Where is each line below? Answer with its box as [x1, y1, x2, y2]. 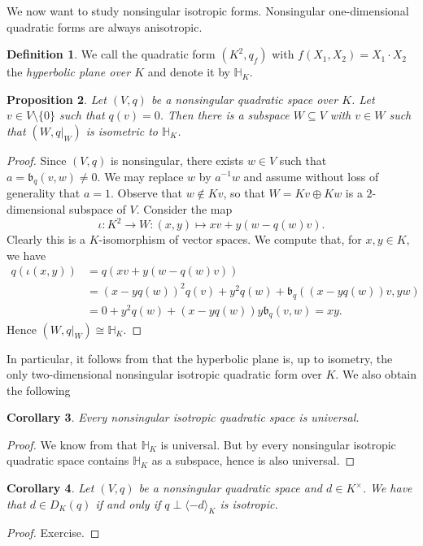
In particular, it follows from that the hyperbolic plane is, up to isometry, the [7, 349, 393, 366]
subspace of [69, 200, 126, 217]
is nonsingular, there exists [110, 151, 244, 168]
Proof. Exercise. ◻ [7, 524, 100, 541]
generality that [7, 184, 81, 201]
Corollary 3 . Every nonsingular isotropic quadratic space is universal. [7, 409, 360, 426]
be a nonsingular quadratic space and [138, 479, 322, 496]
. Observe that [111, 184, 183, 201]
